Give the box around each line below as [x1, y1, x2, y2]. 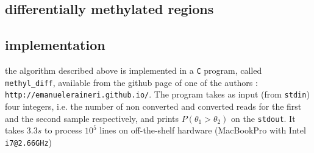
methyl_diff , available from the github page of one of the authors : [5, 76, 258, 88]
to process [44, 124, 82, 137]
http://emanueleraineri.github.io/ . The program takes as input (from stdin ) [5, 88, 310, 101]
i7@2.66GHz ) [5, 135, 52, 148]
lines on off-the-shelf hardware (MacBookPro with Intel [99, 124, 306, 137]
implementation [5, 35, 105, 54]
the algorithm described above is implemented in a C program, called [5, 63, 262, 76]
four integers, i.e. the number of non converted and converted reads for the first [5, 99, 302, 112]
